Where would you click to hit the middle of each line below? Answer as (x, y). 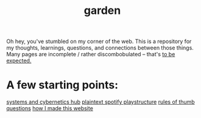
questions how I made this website (50, 108)
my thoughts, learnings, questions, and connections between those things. (100, 48)
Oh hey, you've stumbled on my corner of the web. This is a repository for (99, 41)
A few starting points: (62, 85)
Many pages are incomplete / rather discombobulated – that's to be (91, 54)
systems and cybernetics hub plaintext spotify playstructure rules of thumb (100, 102)
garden (102, 11)
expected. (19, 61)
